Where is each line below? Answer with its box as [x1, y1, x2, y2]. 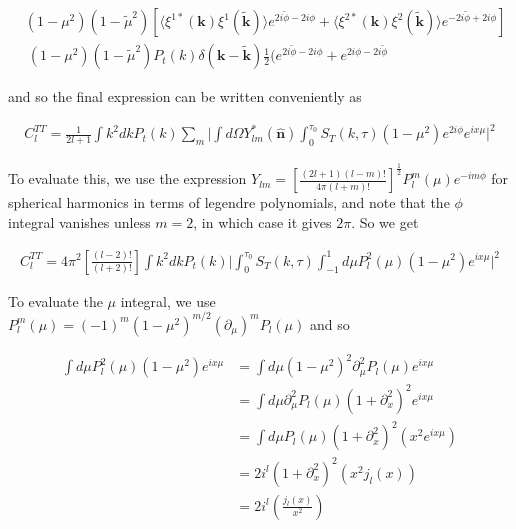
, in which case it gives [193, 211, 332, 232]
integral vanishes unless [8, 211, 151, 232]
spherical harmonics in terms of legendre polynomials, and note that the [8, 192, 450, 213]
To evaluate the [8, 290, 103, 311]
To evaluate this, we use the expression [8, 168, 247, 189]
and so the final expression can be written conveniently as [8, 86, 362, 107]
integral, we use [120, 290, 216, 311]
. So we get [351, 211, 419, 232]
